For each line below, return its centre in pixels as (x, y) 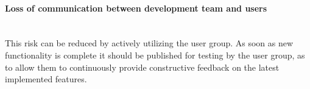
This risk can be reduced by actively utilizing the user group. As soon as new (149, 43)
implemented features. (46, 79)
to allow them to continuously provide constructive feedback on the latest (142, 67)
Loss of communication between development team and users (136, 8)
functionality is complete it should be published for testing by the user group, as (155, 55)
